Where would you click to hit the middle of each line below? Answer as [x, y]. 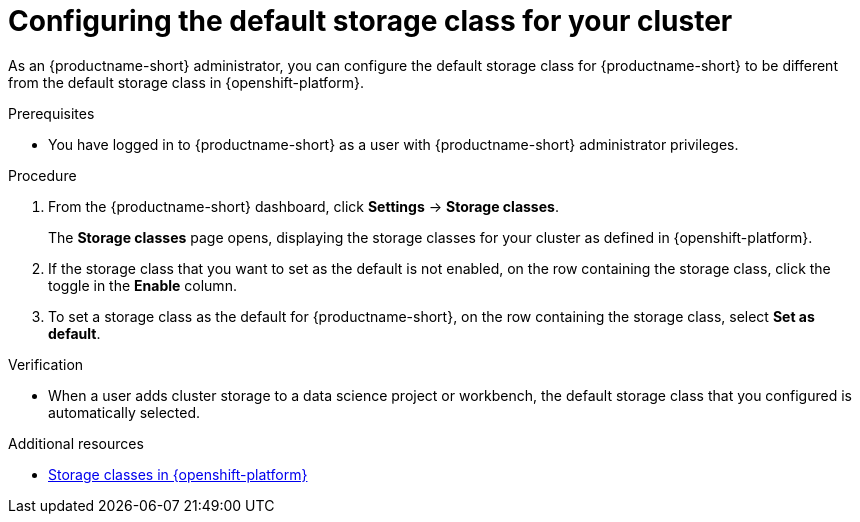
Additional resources [76, 443]
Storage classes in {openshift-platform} [178, 474]
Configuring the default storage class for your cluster [370, 21]
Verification [46, 364]
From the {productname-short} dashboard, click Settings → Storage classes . [303, 206]
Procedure [42, 175]
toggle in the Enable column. [142, 285]
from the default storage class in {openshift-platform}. [186, 82]
